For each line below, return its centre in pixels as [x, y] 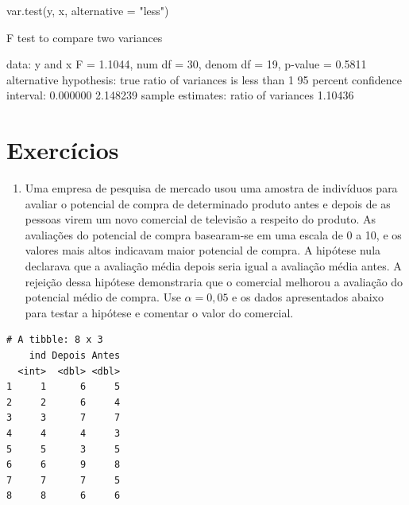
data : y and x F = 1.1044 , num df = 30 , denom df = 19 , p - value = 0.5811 [187, 64]
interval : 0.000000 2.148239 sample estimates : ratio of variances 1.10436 [180, 95]
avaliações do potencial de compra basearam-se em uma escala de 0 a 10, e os [213, 234]
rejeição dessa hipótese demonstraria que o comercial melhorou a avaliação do [214, 281]
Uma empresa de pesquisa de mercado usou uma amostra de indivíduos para [211, 188]
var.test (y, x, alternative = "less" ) [88, 10]
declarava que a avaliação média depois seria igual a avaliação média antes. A [213, 266]
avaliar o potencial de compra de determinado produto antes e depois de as [208, 203]
